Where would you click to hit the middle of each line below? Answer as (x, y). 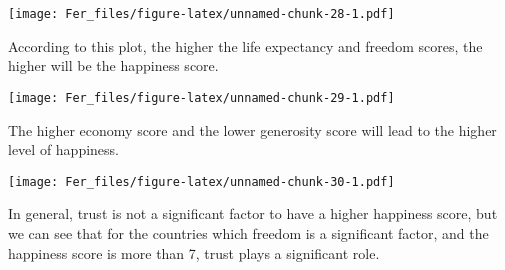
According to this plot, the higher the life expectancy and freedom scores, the (245, 45)
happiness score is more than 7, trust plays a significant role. (194, 252)
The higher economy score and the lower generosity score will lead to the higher (252, 129)
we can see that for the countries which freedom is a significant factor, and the (248, 232)
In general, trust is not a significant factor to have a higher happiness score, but (253, 213)
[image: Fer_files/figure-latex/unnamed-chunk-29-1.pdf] (201, 97)
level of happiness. (63, 149)
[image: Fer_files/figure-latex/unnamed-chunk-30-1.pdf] (201, 181)
